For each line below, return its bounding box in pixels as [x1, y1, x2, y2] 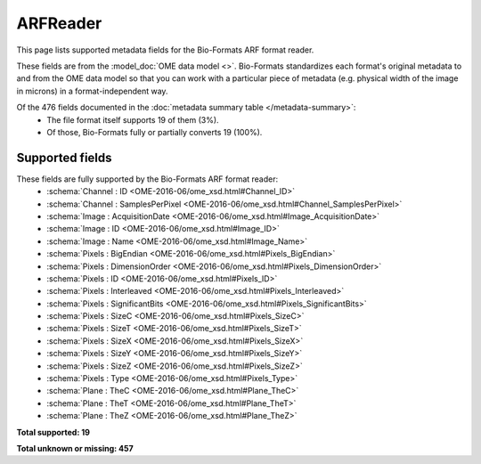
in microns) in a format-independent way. [16, 85, 168, 96]
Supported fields [16, 150, 112, 165]
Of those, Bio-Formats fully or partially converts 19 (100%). [46, 126, 263, 137]
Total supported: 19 [16, 427, 91, 437]
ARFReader [16, 13, 102, 33]
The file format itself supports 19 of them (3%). [46, 114, 219, 125]
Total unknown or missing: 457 [16, 444, 134, 453]
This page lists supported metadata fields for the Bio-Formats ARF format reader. [16, 45, 314, 55]
